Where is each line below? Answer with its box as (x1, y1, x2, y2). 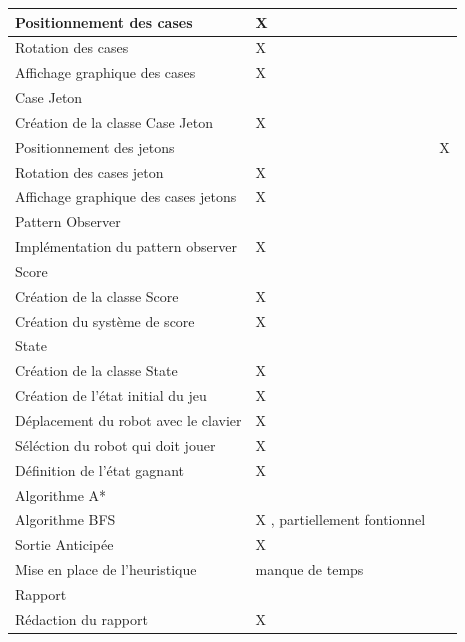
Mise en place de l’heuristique (15, 559, 197, 580)
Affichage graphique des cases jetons (15, 186, 237, 207)
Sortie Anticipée (15, 534, 114, 555)
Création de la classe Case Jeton (15, 111, 213, 132)
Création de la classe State (15, 360, 178, 381)
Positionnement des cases (15, 11, 193, 32)
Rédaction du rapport (15, 608, 148, 629)
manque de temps (255, 559, 364, 580)
